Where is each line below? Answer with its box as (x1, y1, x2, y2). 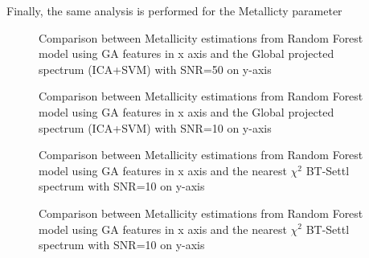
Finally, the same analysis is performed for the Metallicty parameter (6, 2, 342, 18)
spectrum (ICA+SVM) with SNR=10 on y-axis (39, 119, 272, 136)
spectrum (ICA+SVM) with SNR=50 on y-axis (39, 60, 272, 77)
